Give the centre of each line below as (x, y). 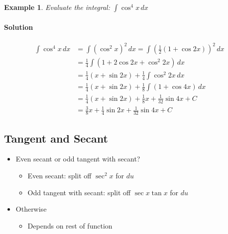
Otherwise (31, 209)
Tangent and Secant (56, 138)
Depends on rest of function (70, 225)
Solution (19, 27)
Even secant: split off (59, 175)
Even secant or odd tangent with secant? (78, 159)
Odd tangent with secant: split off (79, 192)
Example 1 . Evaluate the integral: (57, 7)
